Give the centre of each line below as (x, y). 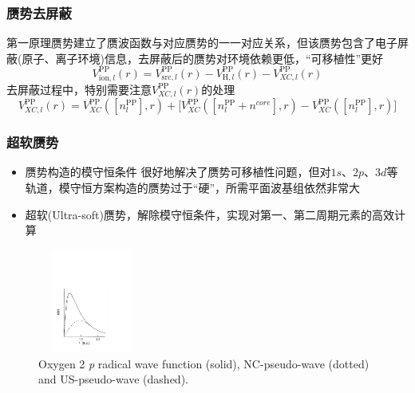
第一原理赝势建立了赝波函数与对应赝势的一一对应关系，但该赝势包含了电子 (202, 43)
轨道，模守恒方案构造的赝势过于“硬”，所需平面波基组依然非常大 (193, 187)
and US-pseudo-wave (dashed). (113, 379)
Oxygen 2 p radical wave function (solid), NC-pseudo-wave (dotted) (204, 363)
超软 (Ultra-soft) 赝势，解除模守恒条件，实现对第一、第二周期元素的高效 (209, 214)
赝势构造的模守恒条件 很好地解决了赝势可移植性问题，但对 (178, 172)
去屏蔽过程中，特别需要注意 (79, 89)
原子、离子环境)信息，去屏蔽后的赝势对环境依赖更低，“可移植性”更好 (203, 58)
